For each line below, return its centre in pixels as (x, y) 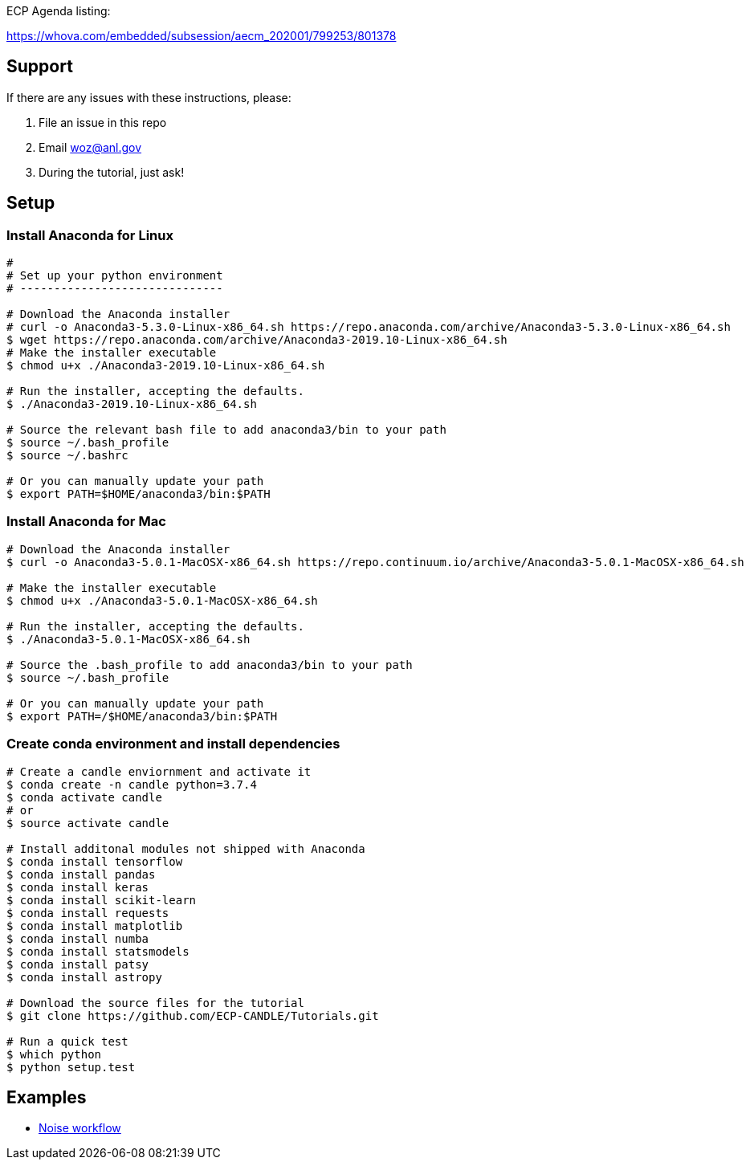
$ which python (54, 1054)
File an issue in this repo (103, 122)
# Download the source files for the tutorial (155, 1003)
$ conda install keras (78, 887)
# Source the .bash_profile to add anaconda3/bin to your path (210, 665)
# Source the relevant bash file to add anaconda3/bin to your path (226, 430)
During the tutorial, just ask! (112, 172)
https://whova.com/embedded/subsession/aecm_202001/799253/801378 (202, 36)
